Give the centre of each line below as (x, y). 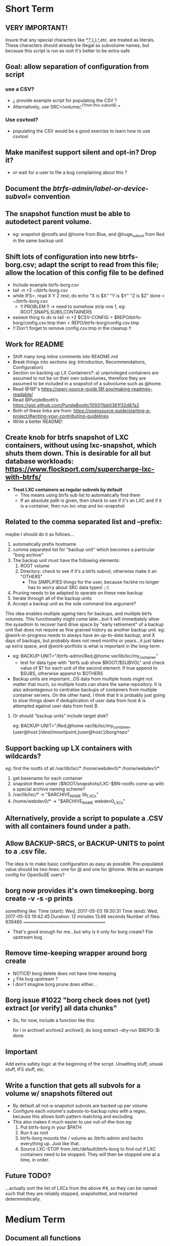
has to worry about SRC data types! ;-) (68, 587)
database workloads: (39, 461)
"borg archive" (28, 555)
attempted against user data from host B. (56, 706)
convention (51, 196)
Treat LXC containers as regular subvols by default (67, 489)
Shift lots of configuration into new (62, 257)
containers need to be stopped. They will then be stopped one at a (90, 1154)
